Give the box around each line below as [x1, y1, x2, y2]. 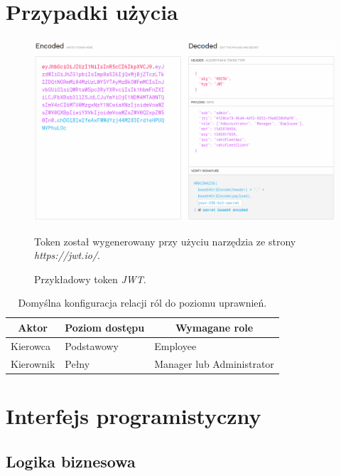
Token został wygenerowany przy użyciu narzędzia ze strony [34, 233, 296, 248]
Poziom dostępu [65, 319, 145, 334]
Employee [154, 338, 197, 353]
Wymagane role [175, 319, 254, 334]
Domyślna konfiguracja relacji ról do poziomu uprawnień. [18, 295, 267, 310]
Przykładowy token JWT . [34, 271, 146, 286]
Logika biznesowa [6, 450, 136, 472]
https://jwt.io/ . [34, 248, 100, 263]
